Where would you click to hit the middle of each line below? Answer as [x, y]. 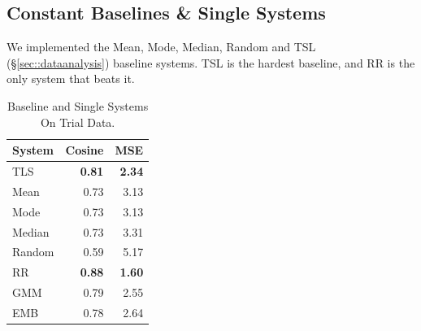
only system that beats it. [71, 78]
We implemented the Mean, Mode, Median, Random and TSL [161, 47]
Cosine [85, 150]
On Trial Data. [78, 122]
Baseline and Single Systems [78, 105]
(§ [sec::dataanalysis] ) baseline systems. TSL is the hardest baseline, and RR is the [211, 62]
